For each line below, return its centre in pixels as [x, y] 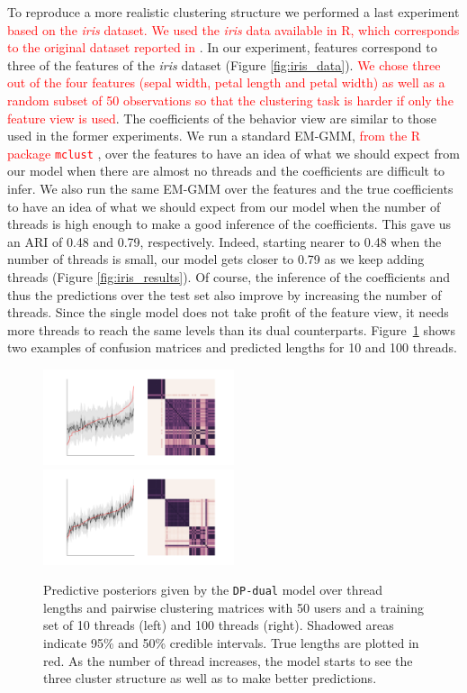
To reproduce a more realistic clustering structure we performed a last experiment [233, 12]
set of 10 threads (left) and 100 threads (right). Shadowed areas [219, 625]
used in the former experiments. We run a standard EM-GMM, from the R [214, 136]
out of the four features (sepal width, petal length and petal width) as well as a [226, 82]
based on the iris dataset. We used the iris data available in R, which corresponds [233, 29]
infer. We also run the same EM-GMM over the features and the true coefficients [230, 188]
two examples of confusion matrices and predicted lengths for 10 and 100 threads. [232, 347]
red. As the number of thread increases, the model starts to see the [228, 660]
